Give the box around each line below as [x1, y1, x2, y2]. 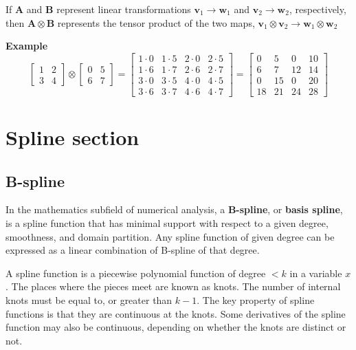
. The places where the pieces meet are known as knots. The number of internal [5, 279, 341, 294]
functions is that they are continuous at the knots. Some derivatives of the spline [5, 306, 346, 320]
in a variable [289, 265, 342, 280]
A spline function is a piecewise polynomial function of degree [5, 265, 266, 280]
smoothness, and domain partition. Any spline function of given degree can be [5, 229, 335, 243]
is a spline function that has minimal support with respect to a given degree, [5, 216, 329, 230]
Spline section [5, 123, 140, 151]
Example [5, 39, 48, 53]
